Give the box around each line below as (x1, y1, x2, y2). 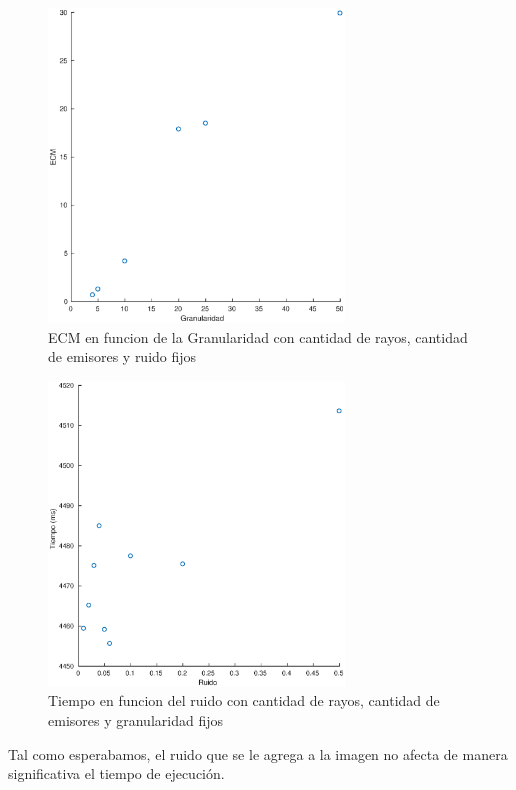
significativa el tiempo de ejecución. (8, 763, 225, 784)
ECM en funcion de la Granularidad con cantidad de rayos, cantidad (48, 326, 468, 347)
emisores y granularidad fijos (48, 709, 223, 730)
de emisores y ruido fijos (48, 346, 197, 367)
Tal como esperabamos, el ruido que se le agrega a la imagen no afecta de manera (8, 743, 508, 764)
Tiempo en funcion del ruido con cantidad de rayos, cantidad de (48, 690, 440, 711)
